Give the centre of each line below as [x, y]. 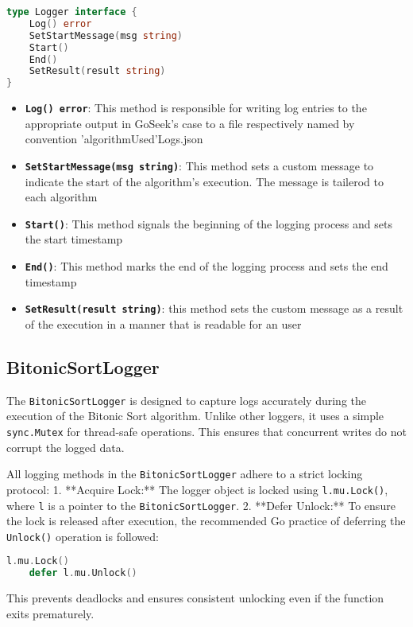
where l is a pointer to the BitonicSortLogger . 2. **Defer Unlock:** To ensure [201, 505]
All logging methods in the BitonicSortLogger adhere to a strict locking [185, 474]
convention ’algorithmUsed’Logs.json [114, 139]
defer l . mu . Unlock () [83, 573]
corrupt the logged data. [66, 447]
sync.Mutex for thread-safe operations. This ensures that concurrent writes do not [206, 432]
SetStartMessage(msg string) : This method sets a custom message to [199, 165]
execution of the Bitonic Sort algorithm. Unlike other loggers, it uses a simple [195, 416]
